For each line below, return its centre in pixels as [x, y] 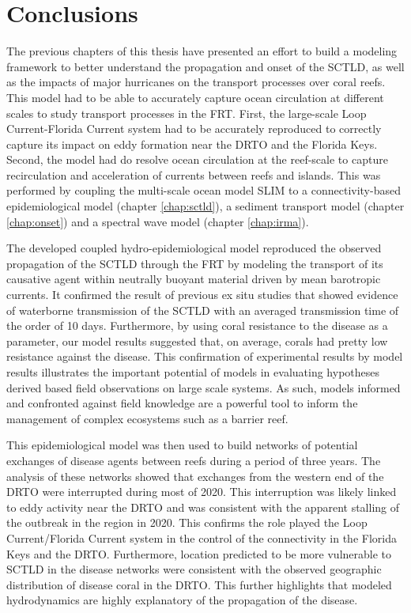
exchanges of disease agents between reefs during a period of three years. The [194, 460]
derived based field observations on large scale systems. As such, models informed [204, 387]
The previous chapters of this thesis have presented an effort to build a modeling [202, 51]
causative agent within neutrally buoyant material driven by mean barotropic [194, 279]
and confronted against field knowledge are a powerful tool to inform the [182, 403]
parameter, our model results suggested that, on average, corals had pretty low [197, 341]
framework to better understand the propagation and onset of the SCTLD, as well [205, 66]
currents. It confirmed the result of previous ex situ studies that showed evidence [202, 295]
